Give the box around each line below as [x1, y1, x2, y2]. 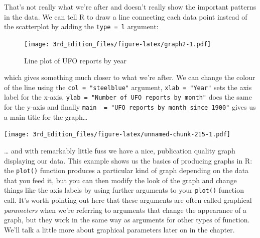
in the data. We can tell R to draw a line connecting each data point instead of [4, 11, 247, 22]
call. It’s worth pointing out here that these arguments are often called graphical [4, 195, 252, 205]
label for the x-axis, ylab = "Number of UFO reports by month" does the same [4, 92, 252, 102]
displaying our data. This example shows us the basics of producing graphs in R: [4, 155, 252, 166]
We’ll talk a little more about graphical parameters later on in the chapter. [4, 224, 235, 234]
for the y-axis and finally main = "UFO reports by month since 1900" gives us [4, 102, 256, 112]
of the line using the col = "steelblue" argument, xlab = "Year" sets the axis [4, 82, 252, 92]
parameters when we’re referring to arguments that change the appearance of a [4, 204, 246, 215]
